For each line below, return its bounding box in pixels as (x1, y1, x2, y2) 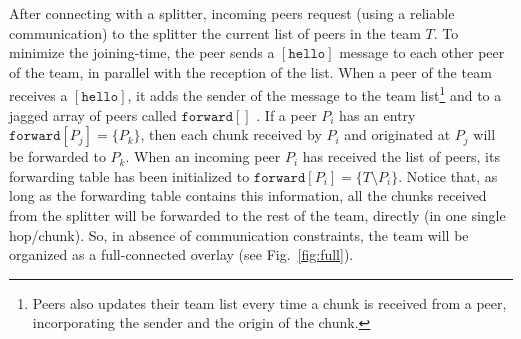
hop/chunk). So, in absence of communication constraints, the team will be (9, 224, 469, 245)
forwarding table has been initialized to (9, 165, 250, 186)
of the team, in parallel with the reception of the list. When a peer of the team (9, 61, 492, 82)
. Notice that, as (398, 165, 498, 186)
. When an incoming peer (125, 146, 281, 167)
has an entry (339, 104, 416, 125)
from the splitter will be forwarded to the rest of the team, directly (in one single (9, 205, 506, 225)
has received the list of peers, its (302, 146, 500, 167)
